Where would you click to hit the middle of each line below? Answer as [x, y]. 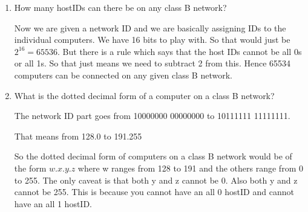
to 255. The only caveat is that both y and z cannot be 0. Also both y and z [156, 180]
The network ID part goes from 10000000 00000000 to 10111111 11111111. [152, 116]
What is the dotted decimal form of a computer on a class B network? [144, 95]
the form [30, 168]
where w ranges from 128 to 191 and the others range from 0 [190, 168]
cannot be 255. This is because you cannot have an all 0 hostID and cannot [154, 192]
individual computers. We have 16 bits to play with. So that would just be [152, 40]
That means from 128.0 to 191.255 [78, 136]
